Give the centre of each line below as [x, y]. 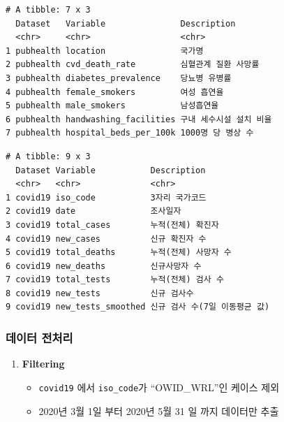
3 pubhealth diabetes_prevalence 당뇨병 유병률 [119, 78]
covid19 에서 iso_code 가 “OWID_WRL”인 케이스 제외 [159, 387]
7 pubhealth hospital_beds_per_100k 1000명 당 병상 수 [130, 133]
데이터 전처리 [39, 337]
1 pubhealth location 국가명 [105, 51]
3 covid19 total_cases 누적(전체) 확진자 [112, 225]
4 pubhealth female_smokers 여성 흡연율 [115, 92]
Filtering [43, 364]
